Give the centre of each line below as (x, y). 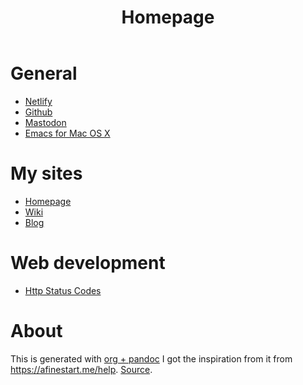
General (44, 73)
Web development (88, 263)
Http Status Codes (63, 290)
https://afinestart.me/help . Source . (81, 369)
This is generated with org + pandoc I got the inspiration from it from (151, 358)
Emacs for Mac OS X (67, 133)
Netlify (38, 101)
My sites (46, 173)
